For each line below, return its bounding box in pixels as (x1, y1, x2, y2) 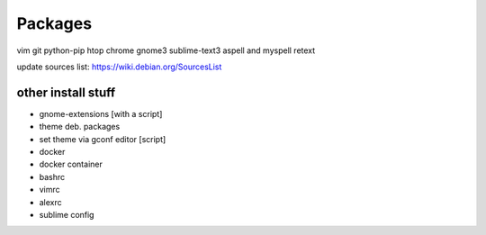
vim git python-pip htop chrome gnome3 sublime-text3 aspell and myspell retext (16, 45, 316, 56)
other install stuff (16, 85, 116, 100)
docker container (39, 158, 103, 170)
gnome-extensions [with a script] (39, 108, 163, 119)
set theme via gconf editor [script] (39, 133, 166, 144)
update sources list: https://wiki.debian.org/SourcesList (16, 61, 222, 72)
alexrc (39, 196, 62, 207)
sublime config (39, 209, 94, 220)
